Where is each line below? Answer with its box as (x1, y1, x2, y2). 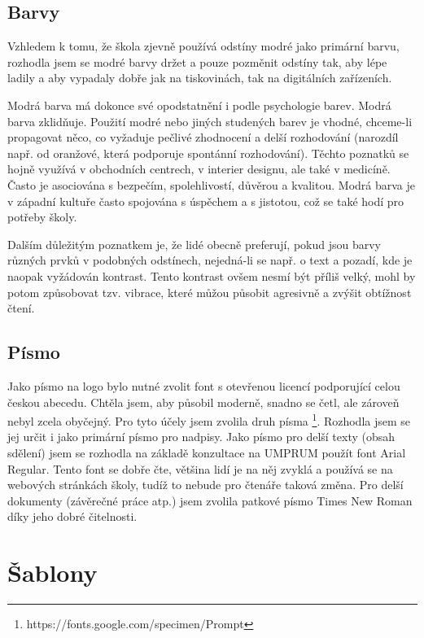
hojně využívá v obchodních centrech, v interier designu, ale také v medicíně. (7, 160, 391, 177)
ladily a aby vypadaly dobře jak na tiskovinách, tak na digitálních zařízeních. (7, 69, 392, 86)
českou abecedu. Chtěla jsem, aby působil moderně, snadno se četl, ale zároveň (7, 393, 400, 410)
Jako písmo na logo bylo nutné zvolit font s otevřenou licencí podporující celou (7, 377, 400, 394)
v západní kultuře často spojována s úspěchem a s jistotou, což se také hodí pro (7, 192, 404, 209)
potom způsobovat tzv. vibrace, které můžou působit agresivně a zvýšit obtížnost (7, 283, 412, 300)
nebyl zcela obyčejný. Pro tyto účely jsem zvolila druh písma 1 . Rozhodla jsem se (7, 410, 411, 429)
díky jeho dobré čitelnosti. (7, 508, 138, 525)
